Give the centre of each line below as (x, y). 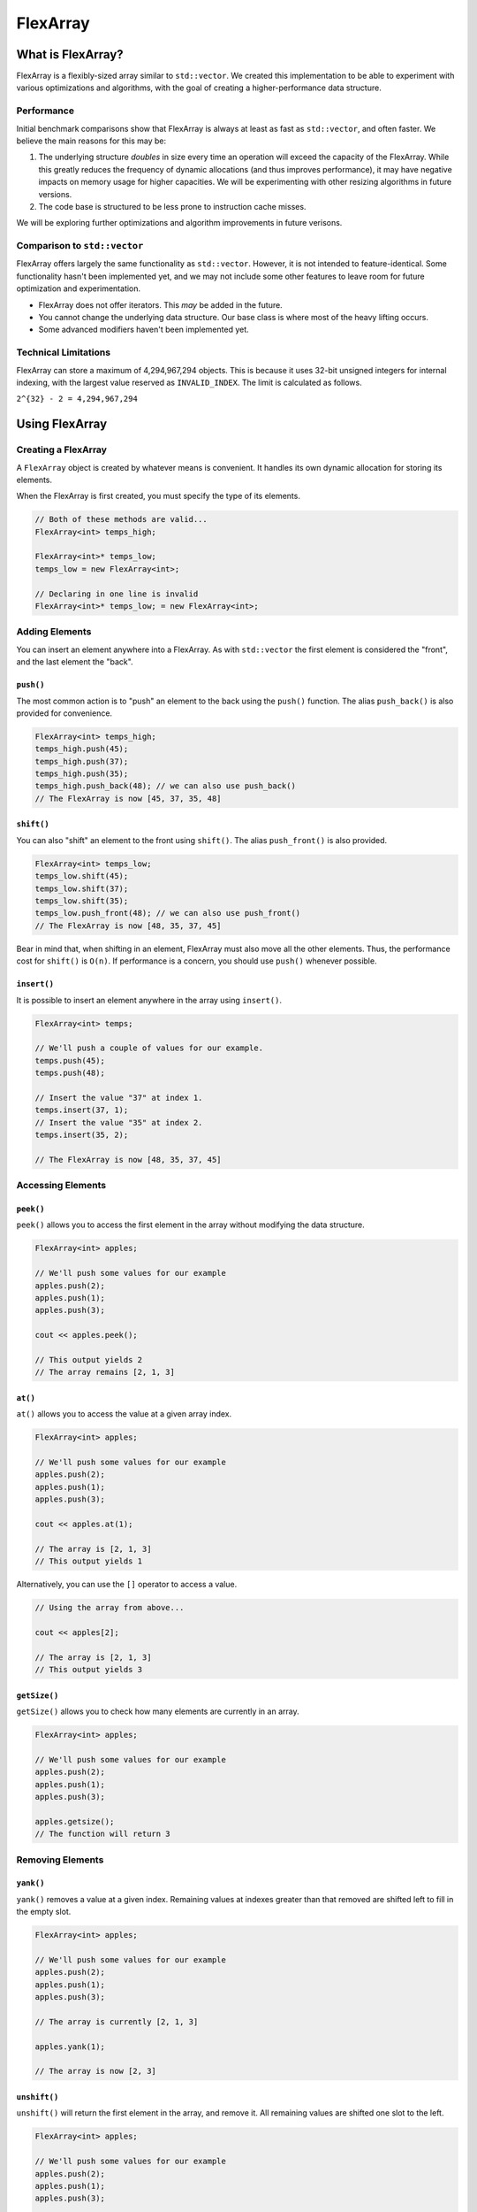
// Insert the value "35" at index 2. (119, 1122)
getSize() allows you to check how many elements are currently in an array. (158, 1711)
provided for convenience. (64, 713)
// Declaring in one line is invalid (117, 594)
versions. (55, 194)
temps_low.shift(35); (82, 901)
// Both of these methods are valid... (121, 519)
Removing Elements (60, 1860)
